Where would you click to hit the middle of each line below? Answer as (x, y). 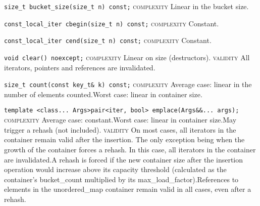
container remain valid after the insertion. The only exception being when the (124, 139)
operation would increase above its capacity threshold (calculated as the (115, 169)
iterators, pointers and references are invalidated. (80, 67)
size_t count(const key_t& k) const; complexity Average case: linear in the (128, 84)
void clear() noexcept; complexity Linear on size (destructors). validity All (127, 57)
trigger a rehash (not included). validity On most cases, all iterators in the (120, 129)
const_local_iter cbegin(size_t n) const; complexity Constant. (112, 23)
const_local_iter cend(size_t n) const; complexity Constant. (108, 40)
